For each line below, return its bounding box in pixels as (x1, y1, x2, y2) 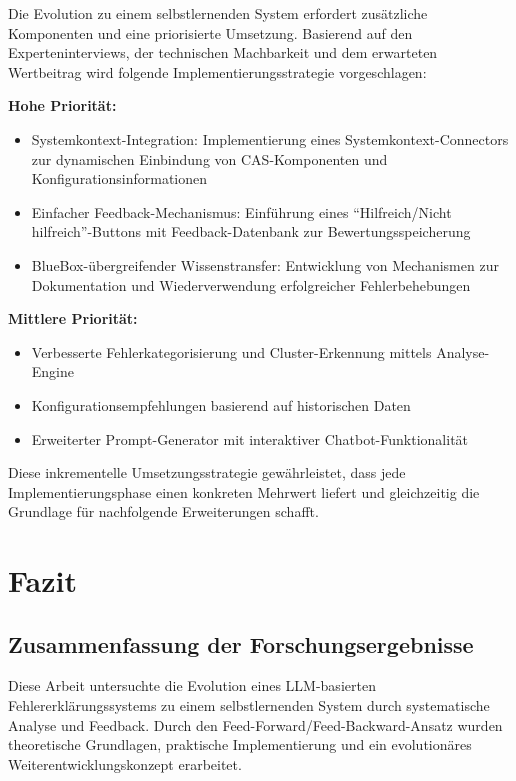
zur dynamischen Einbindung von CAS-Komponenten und (31, 148, 388, 169)
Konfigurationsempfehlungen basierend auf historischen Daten (31, 394, 411, 415)
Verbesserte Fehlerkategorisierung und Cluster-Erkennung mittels (31, 341, 432, 362)
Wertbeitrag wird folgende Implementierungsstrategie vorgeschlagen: (8, 61, 427, 82)
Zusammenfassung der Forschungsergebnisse (8, 628, 474, 659)
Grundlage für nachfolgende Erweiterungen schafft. (8, 501, 319, 522)
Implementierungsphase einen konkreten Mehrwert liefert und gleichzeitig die (8, 481, 480, 502)
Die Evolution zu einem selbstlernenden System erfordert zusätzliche (8, 3, 428, 23)
